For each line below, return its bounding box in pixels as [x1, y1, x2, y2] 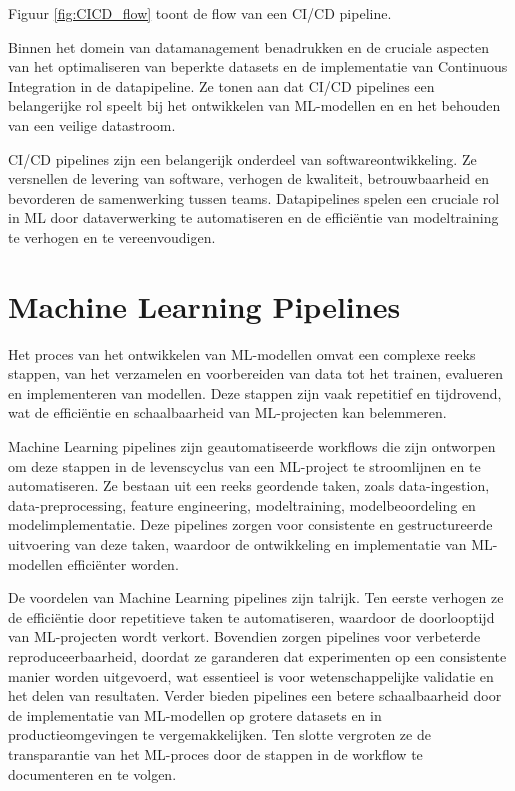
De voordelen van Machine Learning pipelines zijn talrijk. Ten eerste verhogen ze [8, 587, 504, 608]
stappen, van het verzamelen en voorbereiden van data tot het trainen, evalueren [8, 363, 503, 384]
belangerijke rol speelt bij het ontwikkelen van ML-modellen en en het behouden [8, 95, 501, 116]
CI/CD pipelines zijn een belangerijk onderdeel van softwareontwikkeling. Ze [8, 148, 477, 169]
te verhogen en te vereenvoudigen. [8, 226, 216, 247]
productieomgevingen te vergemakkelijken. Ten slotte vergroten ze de [8, 724, 431, 745]
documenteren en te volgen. [8, 763, 177, 784]
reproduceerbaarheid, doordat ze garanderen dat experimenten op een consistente [8, 645, 507, 666]
